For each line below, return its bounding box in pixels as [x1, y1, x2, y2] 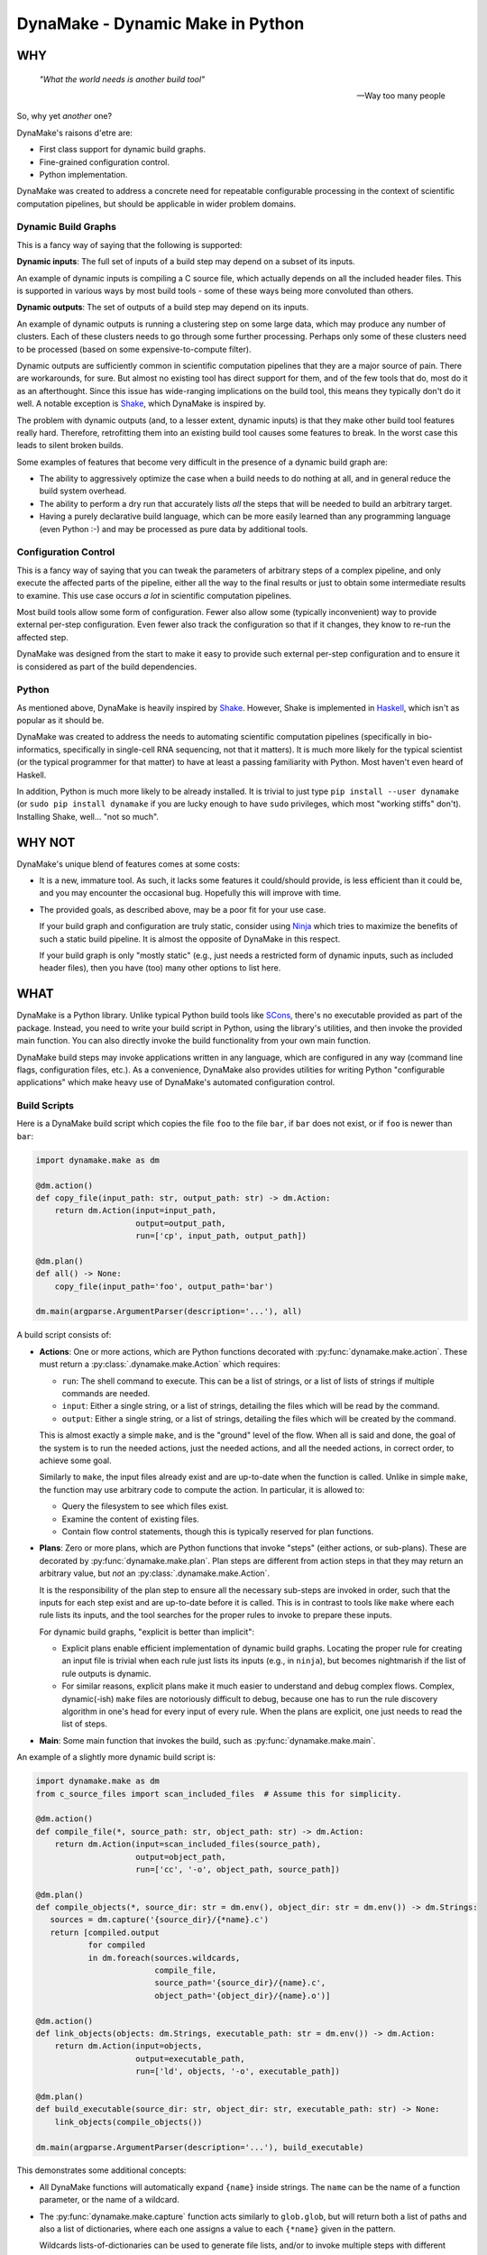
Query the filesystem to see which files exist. [61, 1501, 229, 1512]
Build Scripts [16, 1100, 74, 1112]
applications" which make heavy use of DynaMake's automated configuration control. [16, 1077, 335, 1088]
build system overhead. [39, 485, 127, 496]
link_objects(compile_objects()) [54, 2116, 203, 2127]
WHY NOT [16, 834, 76, 850]
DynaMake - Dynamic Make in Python [16, 14, 305, 33]
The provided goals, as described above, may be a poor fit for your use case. [39, 904, 326, 915]
